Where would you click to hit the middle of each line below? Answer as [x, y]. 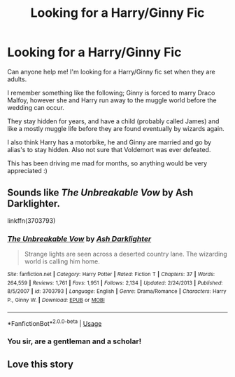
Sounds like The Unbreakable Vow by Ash [100, 193]
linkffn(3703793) [31, 220]
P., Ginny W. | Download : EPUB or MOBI [56, 300]
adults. [17, 79]
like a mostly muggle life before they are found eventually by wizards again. [116, 128]
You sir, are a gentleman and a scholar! [74, 341]
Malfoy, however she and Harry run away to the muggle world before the [112, 100]
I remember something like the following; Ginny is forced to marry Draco [111, 92]
